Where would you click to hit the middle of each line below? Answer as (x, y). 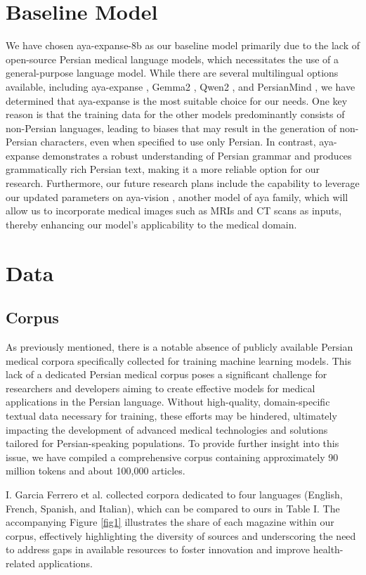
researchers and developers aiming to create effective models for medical (161, 388)
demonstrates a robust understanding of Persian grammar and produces (197, 155)
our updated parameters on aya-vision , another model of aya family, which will (177, 196)
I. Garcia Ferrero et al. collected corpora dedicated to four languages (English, (174, 494)
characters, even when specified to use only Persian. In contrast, (178, 142)
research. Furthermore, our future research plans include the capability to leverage (183, 183)
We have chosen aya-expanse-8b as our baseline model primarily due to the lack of (183, 45)
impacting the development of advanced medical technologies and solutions (167, 429)
